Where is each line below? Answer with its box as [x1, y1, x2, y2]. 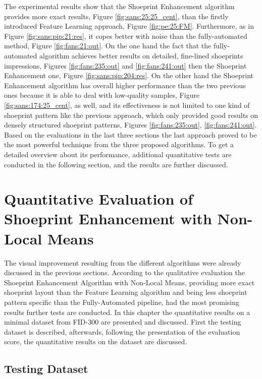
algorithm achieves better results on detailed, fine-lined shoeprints [39, 50, 243, 60]
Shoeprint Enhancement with [4, 208, 212, 229]
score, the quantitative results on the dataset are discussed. [4, 336, 187, 347]
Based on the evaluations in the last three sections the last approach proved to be [4, 129, 257, 140]
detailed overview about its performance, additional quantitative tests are [4, 149, 232, 159]
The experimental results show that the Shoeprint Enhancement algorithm [4, 1, 235, 11]
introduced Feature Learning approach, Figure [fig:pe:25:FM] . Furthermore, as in [4, 21, 254, 31]
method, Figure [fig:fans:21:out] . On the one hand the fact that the [4, 40, 212, 51]
